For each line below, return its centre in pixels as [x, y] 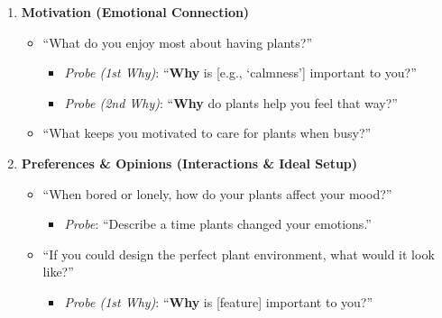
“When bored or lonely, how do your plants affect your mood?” [217, 193]
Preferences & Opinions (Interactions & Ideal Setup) [189, 163]
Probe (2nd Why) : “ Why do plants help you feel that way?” [231, 102]
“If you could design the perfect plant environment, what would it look [239, 254]
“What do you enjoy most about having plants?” [178, 42]
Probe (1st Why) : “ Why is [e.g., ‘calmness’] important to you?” [240, 73]
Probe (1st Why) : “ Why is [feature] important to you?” [219, 301]
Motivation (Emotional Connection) [135, 12]
